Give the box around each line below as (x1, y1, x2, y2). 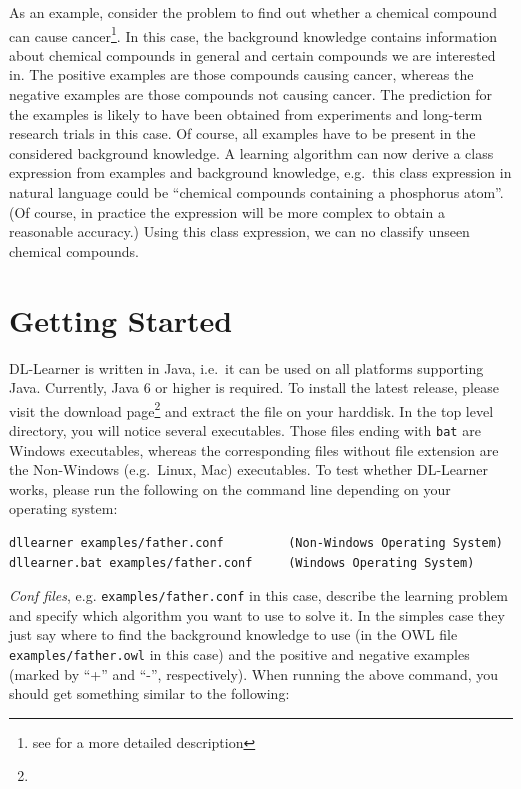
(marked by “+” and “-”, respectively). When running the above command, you (9, 663, 499, 684)
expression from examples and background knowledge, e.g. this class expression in (9, 162, 512, 183)
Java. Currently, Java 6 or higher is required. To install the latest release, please (9, 377, 499, 398)
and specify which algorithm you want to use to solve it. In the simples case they (9, 604, 505, 625)
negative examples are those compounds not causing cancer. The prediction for (9, 84, 493, 105)
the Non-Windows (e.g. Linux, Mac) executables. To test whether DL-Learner (9, 459, 489, 480)
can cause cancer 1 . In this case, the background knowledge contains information (9, 22, 498, 46)
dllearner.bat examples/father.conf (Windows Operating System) (9, 555, 475, 570)
